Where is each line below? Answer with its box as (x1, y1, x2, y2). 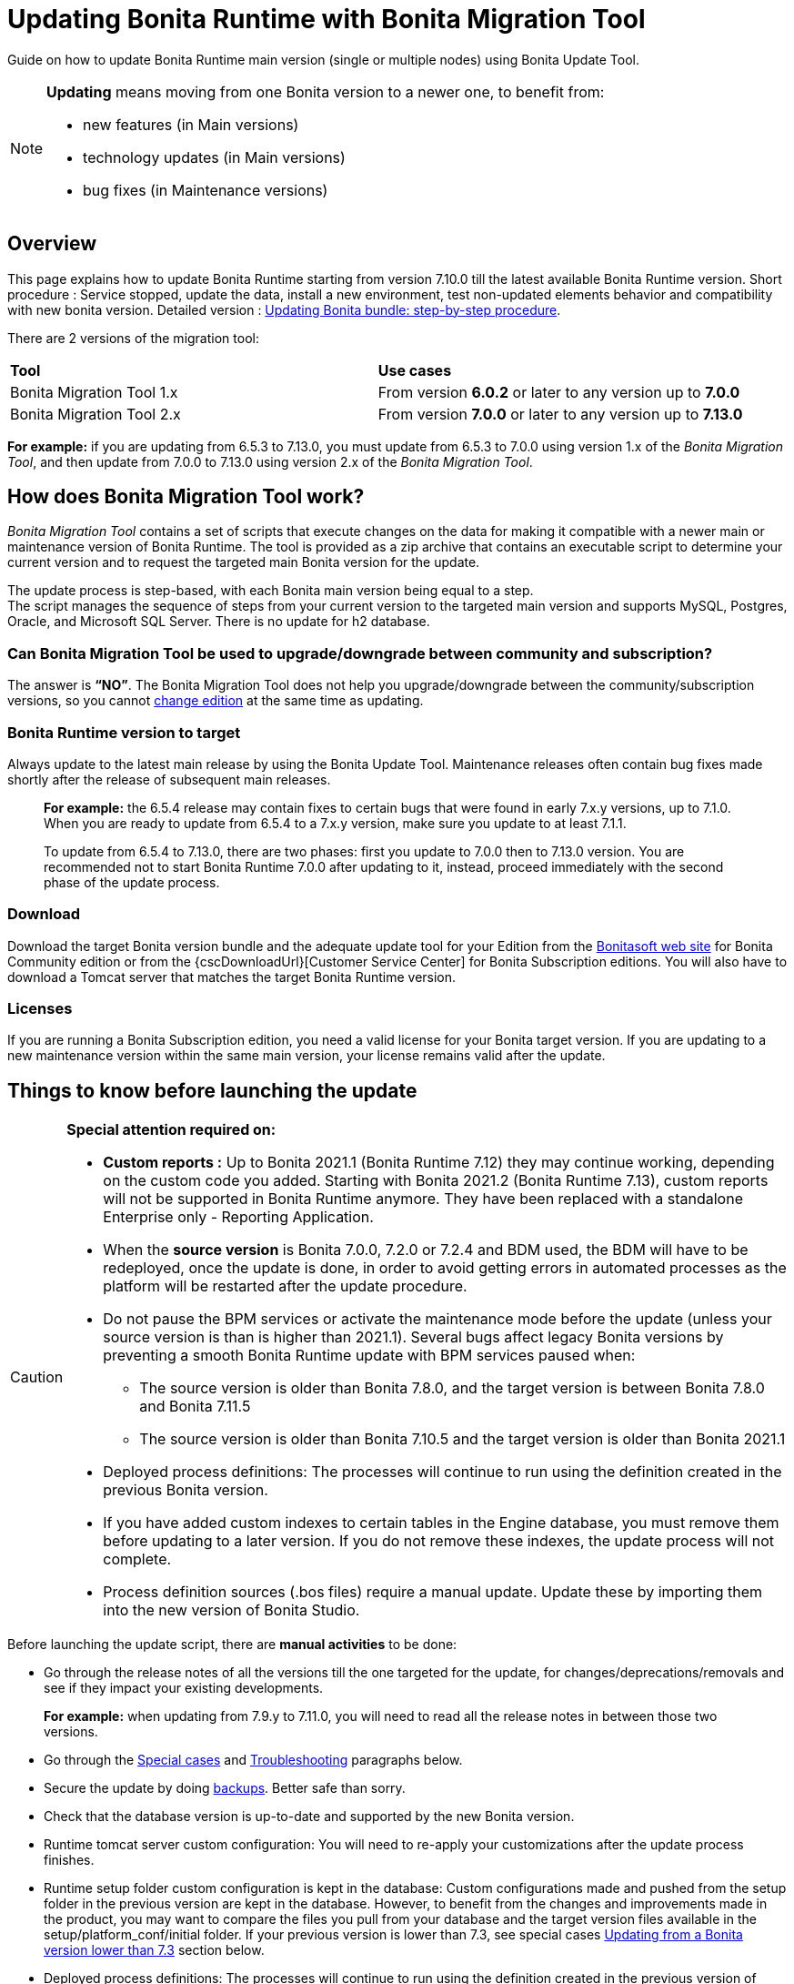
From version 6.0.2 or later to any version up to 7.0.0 (377, 382, 740, 401)
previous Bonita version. (103, 1481, 268, 1500)
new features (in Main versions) (83, 115, 299, 134)
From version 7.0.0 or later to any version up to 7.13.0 (377, 404, 743, 423)
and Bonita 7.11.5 (139, 1397, 251, 1416)
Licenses (7, 999, 73, 1018)
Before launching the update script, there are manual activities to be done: (7, 1636, 457, 1653)
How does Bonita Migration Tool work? (7, 485, 365, 509)
